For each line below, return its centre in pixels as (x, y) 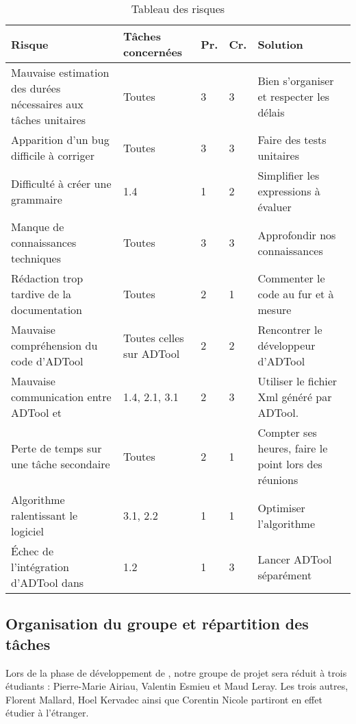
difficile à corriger (53, 155)
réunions (278, 480)
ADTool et (37, 412)
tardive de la (41, 294)
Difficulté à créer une (61, 183)
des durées (36, 88)
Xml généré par (295, 397)
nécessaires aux (47, 104)
